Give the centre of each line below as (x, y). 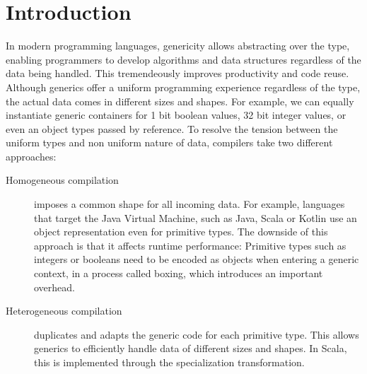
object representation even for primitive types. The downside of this (181, 232)
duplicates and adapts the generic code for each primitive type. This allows (197, 334)
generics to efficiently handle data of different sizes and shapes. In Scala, (191, 348)
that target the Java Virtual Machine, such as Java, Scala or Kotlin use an (196, 217)
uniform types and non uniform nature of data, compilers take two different (169, 142)
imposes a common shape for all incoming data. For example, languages (190, 204)
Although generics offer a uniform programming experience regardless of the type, (183, 87)
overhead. (54, 287)
